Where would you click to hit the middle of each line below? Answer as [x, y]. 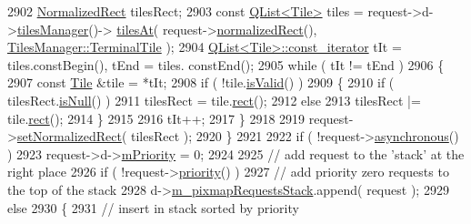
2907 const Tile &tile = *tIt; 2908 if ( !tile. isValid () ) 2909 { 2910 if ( [201, 82]
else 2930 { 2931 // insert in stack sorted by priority [153, 207]
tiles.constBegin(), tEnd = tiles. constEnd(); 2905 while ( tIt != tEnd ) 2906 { [226, 64]
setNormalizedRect [69, 136]
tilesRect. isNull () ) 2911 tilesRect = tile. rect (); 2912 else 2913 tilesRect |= [214, 100]
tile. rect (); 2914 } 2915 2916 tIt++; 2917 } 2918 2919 [156, 118]
